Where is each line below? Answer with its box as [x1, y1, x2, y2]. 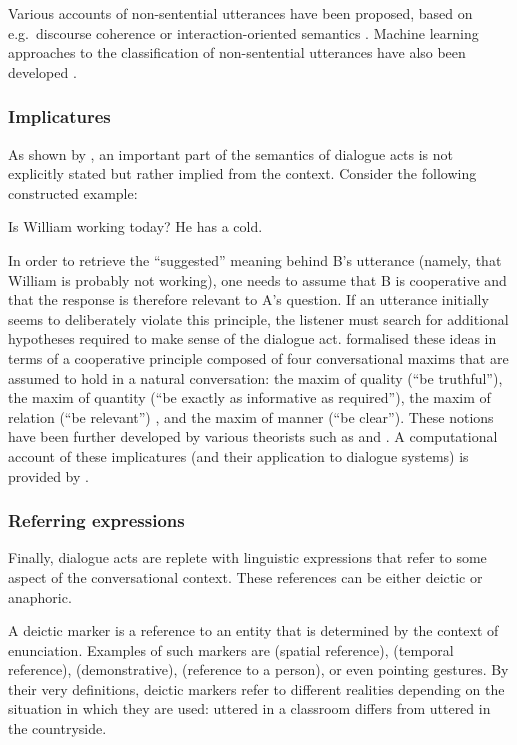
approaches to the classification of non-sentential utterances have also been [8, 42, 466, 63]
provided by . [8, 465, 89, 486]
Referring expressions [8, 508, 185, 533]
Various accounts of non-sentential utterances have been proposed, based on [8, 3, 473, 23]
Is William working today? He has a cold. [8, 216, 263, 237]
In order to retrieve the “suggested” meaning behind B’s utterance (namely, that [8, 249, 502, 270]
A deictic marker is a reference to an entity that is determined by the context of [8, 620, 499, 641]
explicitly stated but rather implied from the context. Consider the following [8, 163, 477, 184]
